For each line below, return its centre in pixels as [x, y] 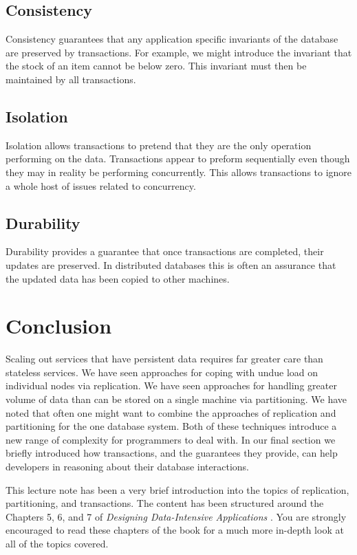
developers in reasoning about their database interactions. [127, 467]
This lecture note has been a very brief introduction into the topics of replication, [177, 489]
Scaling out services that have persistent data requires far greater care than [164, 359]
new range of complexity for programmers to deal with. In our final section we [171, 439]
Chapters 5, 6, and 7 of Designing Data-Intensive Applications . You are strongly [176, 516]
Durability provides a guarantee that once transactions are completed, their [165, 251]
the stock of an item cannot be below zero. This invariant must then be [156, 66]
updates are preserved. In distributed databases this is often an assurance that [171, 264]
